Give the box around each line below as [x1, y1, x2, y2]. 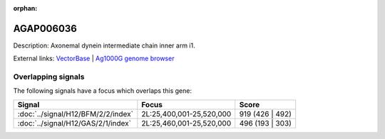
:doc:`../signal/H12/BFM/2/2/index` [17, 109, 133, 118]
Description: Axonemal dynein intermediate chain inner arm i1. [13, 41, 195, 50]
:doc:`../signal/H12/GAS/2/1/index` [17, 118, 132, 128]
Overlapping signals [13, 72, 85, 82]
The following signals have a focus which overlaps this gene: [13, 87, 192, 95]
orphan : [13, 4, 38, 12]
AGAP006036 [13, 22, 78, 35]
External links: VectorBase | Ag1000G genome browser [13, 54, 175, 63]
